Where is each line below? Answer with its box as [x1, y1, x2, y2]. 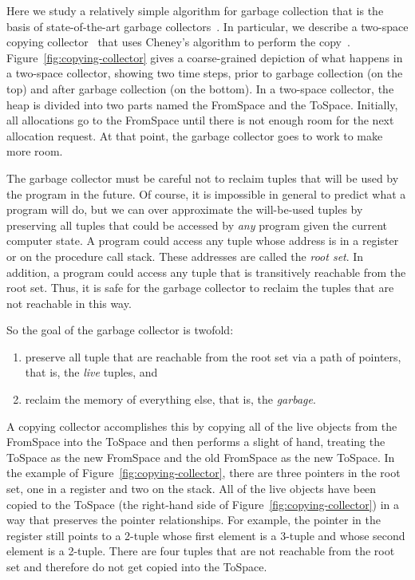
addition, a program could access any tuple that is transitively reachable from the [6, 263, 406, 280]
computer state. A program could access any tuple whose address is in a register [6, 232, 399, 249]
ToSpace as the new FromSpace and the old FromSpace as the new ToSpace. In [6, 448, 395, 465]
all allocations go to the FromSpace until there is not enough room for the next [6, 112, 394, 128]
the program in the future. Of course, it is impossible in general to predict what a [6, 185, 406, 202]
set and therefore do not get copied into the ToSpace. [6, 558, 267, 574]
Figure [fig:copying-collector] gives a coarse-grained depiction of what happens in [6, 49, 403, 65]
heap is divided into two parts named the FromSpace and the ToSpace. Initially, [6, 96, 398, 112]
